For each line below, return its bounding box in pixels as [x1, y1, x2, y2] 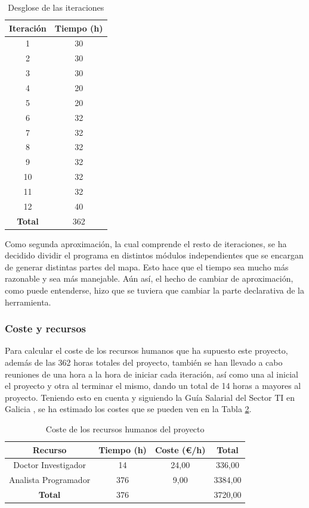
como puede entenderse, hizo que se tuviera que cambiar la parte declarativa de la [5, 284, 304, 297]
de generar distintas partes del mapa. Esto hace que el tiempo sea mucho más [5, 260, 289, 273]
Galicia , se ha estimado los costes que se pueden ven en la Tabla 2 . [5, 403, 252, 415]
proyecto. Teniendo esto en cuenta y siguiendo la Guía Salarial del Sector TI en [5, 391, 295, 403]
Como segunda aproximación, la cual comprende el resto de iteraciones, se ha [5, 237, 287, 250]
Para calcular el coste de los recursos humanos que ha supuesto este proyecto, [5, 344, 288, 357]
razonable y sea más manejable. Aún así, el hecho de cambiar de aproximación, [5, 272, 293, 285]
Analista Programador [9, 473, 91, 486]
